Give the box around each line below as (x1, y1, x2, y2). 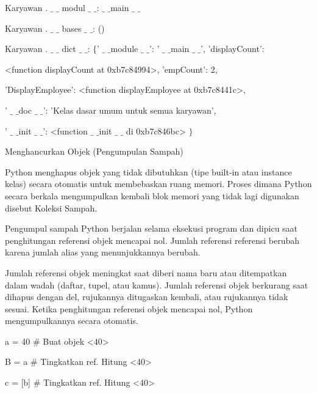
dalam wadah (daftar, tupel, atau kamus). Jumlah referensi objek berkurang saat (5, 278, 308, 291)
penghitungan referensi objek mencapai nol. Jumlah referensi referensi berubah (5, 233, 299, 246)
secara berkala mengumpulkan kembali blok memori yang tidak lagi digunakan (5, 189, 299, 202)
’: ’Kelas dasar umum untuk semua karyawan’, (43, 103, 216, 116)
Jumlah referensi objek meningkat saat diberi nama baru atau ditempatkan (5, 266, 287, 279)
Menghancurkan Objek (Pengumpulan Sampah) (5, 145, 183, 158)
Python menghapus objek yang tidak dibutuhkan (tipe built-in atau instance (5, 165, 292, 178)
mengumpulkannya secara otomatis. (5, 314, 138, 327)
